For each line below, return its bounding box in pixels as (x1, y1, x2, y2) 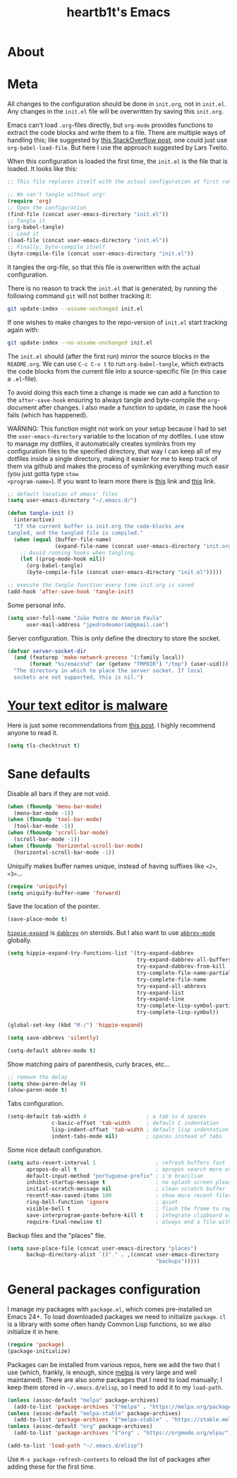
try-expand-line (136, 996, 185, 1003)
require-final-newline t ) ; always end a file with (25, 1218, 232, 1225)
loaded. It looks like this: (7, 165, 78, 173)
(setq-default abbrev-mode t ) (7, 1047, 97, 1054)
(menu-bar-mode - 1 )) (13, 809, 74, 816)
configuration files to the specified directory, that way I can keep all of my (7, 446, 221, 455)
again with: (7, 326, 39, 334)
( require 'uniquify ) (7, 883, 68, 890)
